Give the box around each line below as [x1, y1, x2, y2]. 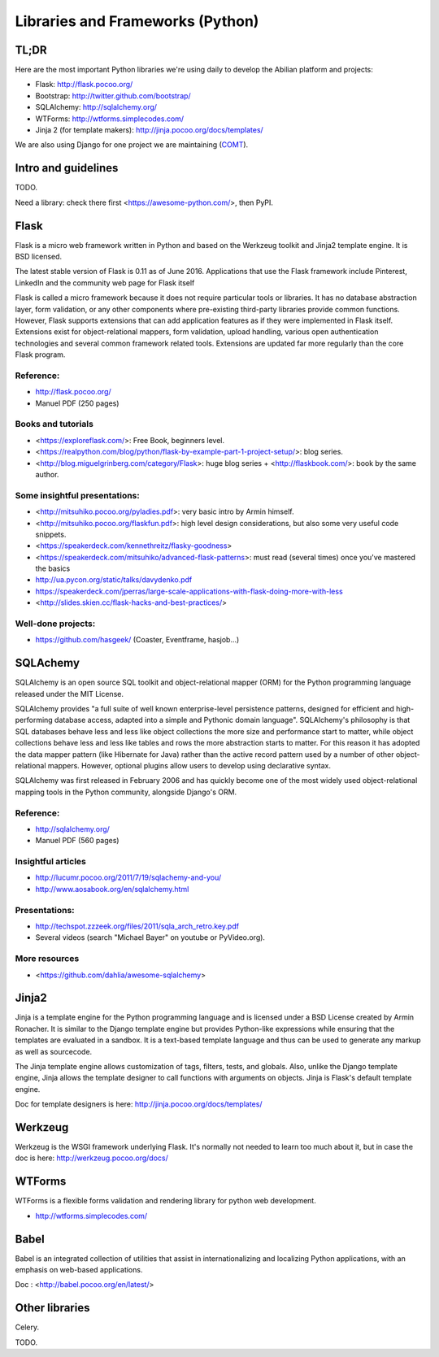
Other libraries [15, 1301, 90, 1315]
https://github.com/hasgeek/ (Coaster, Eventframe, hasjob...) [35, 635, 240, 645]
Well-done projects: [15, 618, 96, 629]
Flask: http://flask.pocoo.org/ [35, 80, 133, 89]
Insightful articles [15, 856, 87, 868]
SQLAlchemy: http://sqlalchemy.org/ [35, 102, 158, 112]
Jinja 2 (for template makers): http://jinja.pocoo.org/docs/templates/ [35, 125, 263, 135]
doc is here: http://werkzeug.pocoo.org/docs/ [15, 1153, 168, 1163]
